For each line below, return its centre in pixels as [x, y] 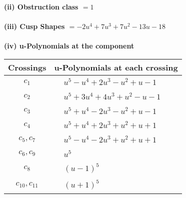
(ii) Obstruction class [41, 6]
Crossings [27, 67]
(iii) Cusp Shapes [34, 26]
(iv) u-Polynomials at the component [69, 46]
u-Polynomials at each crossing [116, 67]
